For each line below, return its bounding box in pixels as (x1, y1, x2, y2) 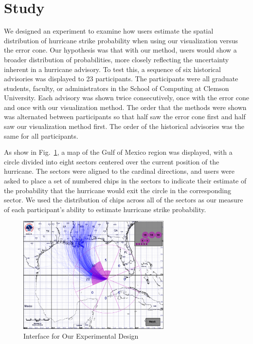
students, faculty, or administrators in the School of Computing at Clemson (4, 83, 229, 93)
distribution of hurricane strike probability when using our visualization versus (4, 35, 238, 45)
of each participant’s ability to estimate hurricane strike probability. (4, 204, 206, 214)
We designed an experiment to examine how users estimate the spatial (4, 26, 214, 36)
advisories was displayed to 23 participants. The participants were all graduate (4, 73, 238, 84)
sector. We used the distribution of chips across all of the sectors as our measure (4, 195, 243, 205)
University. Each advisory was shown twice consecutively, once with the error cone (4, 92, 249, 103)
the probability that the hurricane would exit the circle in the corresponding (4, 185, 232, 195)
